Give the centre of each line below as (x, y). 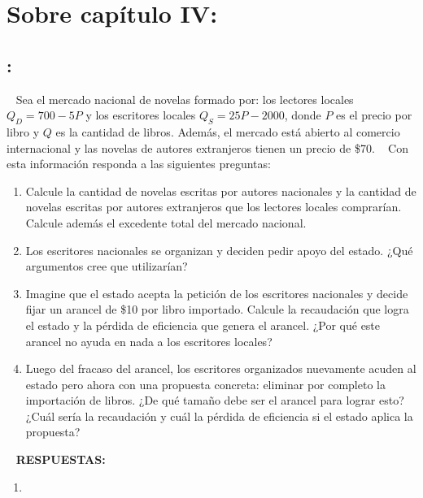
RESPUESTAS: (61, 459)
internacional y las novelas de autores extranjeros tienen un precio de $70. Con (207, 147)
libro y (23, 131)
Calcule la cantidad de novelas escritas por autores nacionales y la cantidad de (221, 191)
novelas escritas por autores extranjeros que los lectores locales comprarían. (214, 207)
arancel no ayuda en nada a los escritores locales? (149, 341)
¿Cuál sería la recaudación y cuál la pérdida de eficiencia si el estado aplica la (219, 416)
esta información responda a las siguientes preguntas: (139, 164)
